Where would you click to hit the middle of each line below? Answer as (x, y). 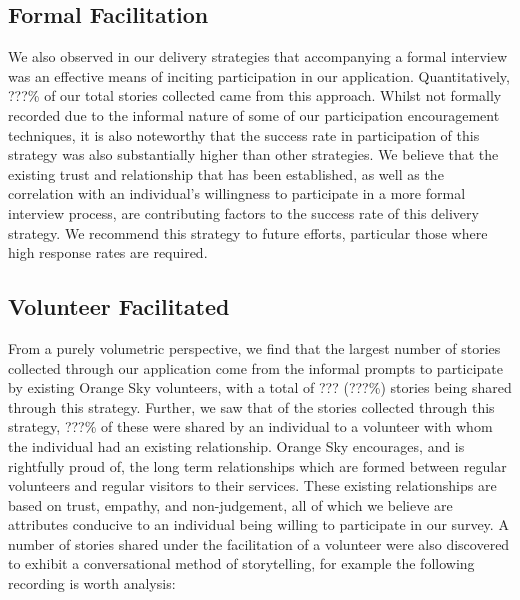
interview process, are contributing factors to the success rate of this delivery (243, 212)
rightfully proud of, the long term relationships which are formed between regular (257, 465)
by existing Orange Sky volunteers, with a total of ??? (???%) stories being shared (260, 387)
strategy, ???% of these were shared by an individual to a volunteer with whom (250, 426)
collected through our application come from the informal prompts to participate (256, 367)
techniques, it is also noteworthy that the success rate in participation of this (244, 134)
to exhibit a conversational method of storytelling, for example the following (241, 563)
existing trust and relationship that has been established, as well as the (226, 173)
